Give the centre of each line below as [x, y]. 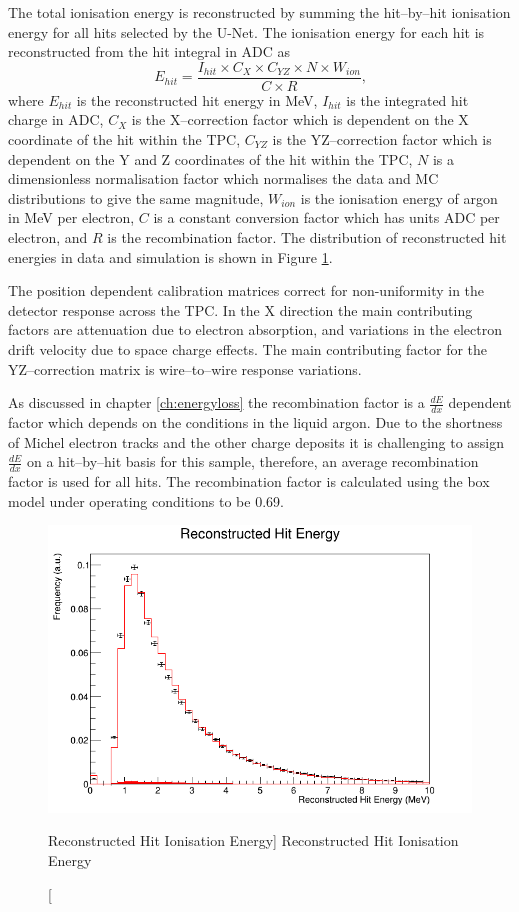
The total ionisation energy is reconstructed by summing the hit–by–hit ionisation [259, 12]
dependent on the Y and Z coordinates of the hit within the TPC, [210, 158]
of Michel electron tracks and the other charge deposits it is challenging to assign [256, 441]
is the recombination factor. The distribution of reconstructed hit [307, 237]
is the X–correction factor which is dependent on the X [300, 119]
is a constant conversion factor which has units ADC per [326, 217]
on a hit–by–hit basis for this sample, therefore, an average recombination [253, 461]
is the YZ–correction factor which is [382, 139]
